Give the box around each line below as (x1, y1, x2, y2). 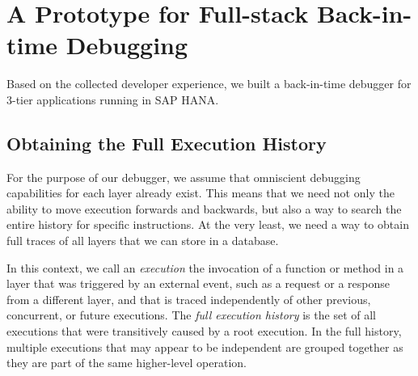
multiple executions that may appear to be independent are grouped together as (6, 338, 403, 355)
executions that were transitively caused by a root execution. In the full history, (6, 323, 402, 340)
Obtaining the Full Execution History (6, 130, 327, 155)
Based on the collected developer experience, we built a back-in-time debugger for (6, 75, 412, 92)
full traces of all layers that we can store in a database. (6, 232, 279, 249)
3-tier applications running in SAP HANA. (6, 91, 219, 108)
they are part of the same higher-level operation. (6, 354, 247, 371)
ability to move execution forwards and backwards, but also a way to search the (6, 200, 402, 217)
